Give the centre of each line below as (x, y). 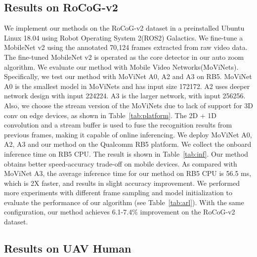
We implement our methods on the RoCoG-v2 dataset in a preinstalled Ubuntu (124, 28)
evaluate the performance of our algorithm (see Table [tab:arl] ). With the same (124, 202)
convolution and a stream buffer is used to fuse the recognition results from (118, 125)
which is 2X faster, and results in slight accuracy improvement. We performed (122, 183)
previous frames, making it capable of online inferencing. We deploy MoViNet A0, (128, 134)
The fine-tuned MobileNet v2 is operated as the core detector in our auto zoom (124, 57)
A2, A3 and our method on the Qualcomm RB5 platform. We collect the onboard (128, 144)
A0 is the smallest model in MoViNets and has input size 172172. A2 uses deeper (127, 86)
